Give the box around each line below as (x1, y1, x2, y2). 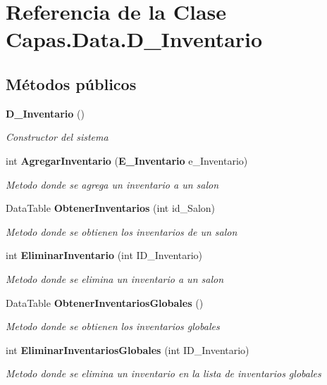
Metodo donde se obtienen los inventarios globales (6, 319, 220, 334)
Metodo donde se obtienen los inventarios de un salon (6, 224, 237, 239)
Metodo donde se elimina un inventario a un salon (6, 271, 224, 286)
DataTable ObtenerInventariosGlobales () (6, 295, 204, 310)
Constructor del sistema (6, 130, 109, 144)
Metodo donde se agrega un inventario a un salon (6, 177, 219, 191)
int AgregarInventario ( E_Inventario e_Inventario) (6, 153, 248, 168)
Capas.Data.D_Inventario (6, 25, 263, 53)
